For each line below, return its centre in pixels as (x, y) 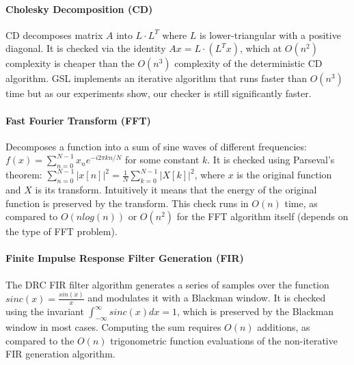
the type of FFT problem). (62, 231)
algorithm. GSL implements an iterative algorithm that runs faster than (156, 78)
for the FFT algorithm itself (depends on (262, 216)
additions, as (284, 327)
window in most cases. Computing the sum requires (113, 327)
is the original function (284, 175)
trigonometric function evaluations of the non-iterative (224, 340)
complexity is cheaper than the (70, 63)
